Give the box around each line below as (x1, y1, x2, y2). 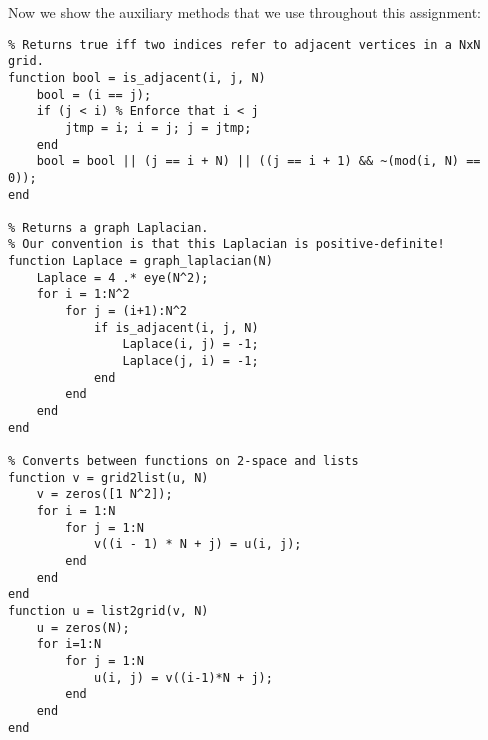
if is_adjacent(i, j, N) (93, 320, 259, 335)
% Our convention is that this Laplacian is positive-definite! (8, 237, 445, 252)
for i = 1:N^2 (36, 287, 130, 302)
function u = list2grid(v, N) (8, 603, 209, 618)
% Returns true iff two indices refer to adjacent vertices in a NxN (8, 37, 481, 52)
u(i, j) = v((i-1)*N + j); (93, 670, 273, 685)
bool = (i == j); (36, 87, 152, 102)
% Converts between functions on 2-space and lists (8, 454, 359, 468)
